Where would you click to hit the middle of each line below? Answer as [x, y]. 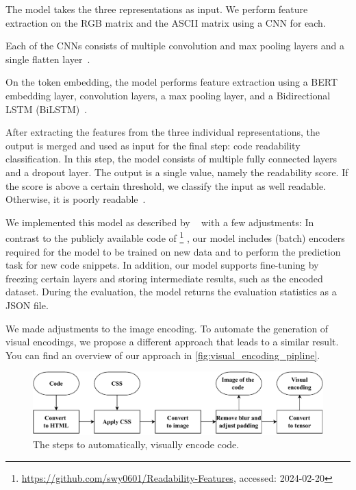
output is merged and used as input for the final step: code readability [153, 145]
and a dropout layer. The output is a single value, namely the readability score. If [177, 172]
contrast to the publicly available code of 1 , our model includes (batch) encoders [175, 237]
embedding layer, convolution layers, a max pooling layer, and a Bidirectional [168, 95]
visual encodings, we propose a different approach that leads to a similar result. [172, 342]
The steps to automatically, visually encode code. [136, 444]
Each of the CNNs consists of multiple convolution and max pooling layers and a [175, 46]
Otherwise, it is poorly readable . [76, 199]
